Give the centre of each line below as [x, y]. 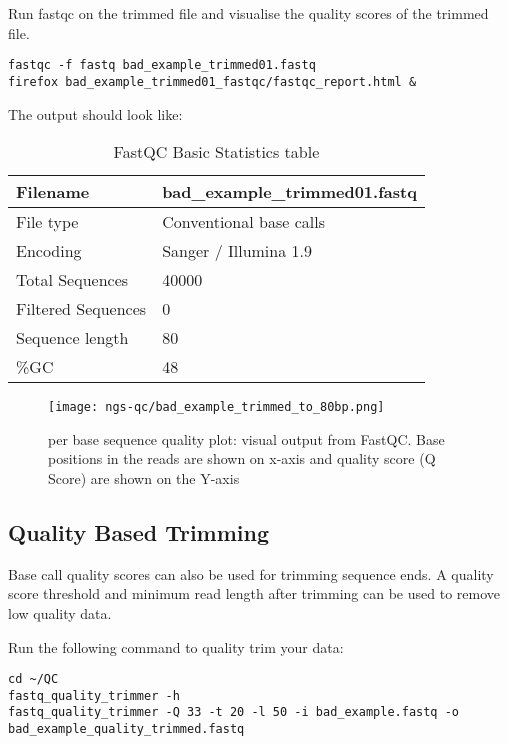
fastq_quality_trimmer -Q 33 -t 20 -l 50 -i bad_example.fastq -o [234, 712]
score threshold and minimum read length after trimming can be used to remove [254, 593]
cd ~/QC [33, 679]
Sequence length [72, 338]
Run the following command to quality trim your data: [176, 646]
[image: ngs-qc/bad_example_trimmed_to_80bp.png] [216, 407]
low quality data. [60, 612]
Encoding [49, 251]
